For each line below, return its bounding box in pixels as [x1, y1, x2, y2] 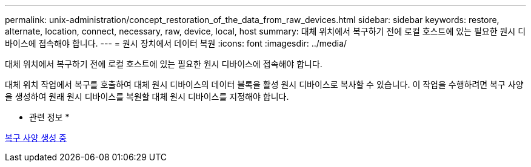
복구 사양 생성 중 [5, 133, 67, 143]
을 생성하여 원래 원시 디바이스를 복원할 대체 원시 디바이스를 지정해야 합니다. [5, 91, 289, 102]
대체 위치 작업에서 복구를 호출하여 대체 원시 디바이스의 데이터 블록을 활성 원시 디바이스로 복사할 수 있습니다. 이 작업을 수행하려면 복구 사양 [5, 79, 524, 90]
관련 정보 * [29, 112, 70, 122]
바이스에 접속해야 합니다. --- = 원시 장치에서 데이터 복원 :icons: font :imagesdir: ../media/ [5, 38, 347, 48]
